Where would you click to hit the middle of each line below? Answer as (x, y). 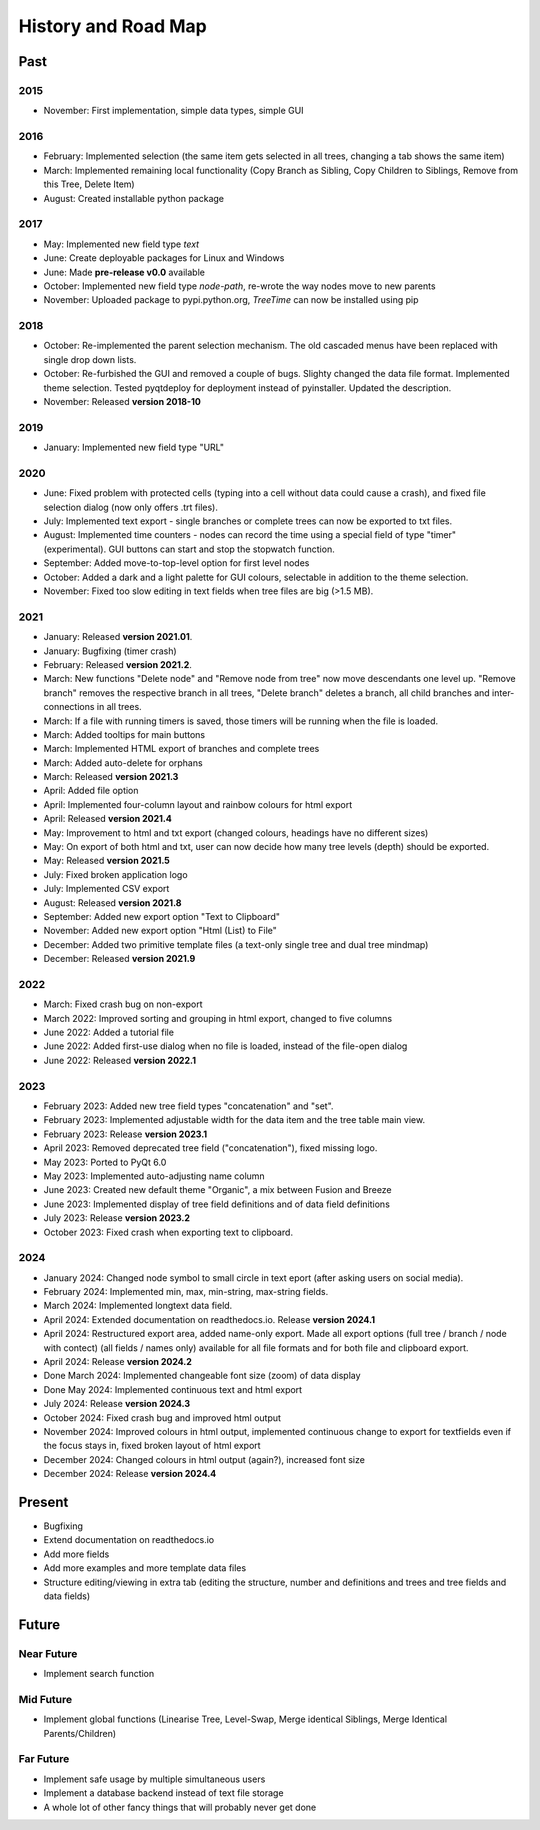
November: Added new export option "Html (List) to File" (160, 931)
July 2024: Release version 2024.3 (116, 1404)
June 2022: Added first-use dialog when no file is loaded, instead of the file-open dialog (225, 1046)
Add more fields (76, 1554)
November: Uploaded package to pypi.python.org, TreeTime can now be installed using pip (231, 300)
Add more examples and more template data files (145, 1568)
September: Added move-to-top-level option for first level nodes (176, 563)
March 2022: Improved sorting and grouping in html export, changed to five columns (218, 1018)
